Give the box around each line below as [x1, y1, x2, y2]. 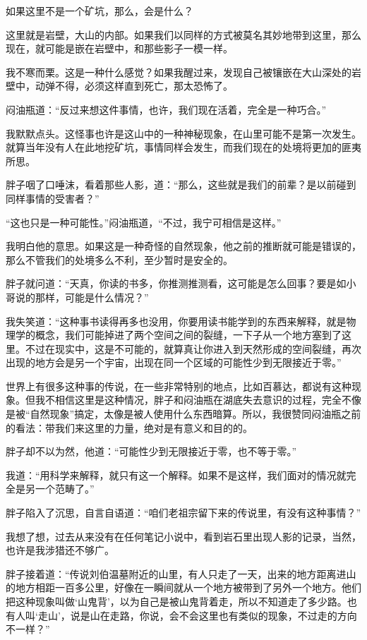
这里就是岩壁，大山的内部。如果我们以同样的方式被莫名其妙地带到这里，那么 [6, 27, 361, 42]
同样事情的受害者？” [6, 191, 100, 205]
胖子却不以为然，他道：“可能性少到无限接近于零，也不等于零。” [6, 444, 297, 459]
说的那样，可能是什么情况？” [15, 289, 149, 304]
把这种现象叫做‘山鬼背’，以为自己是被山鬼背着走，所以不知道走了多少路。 [6, 594, 347, 608]
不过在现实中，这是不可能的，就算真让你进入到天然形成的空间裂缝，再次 [25, 341, 361, 356]
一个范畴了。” [35, 481, 95, 496]
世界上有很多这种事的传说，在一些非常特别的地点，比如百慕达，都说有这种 [6, 378, 351, 393]
